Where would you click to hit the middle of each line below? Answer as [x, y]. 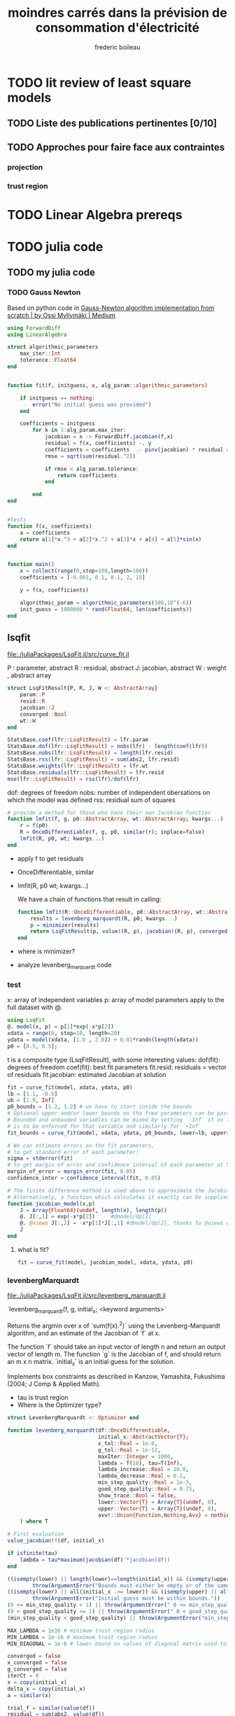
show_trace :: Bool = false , [137, 1496]
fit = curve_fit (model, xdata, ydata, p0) [70, 1087]
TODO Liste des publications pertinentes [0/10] [112, 124]
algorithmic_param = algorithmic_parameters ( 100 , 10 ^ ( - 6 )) [106, 603]
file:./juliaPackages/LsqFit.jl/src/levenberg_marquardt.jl [87, 1295]
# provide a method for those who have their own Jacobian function [109, 813]
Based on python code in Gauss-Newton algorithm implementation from [111, 308]
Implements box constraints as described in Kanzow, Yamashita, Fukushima [116, 1377]
